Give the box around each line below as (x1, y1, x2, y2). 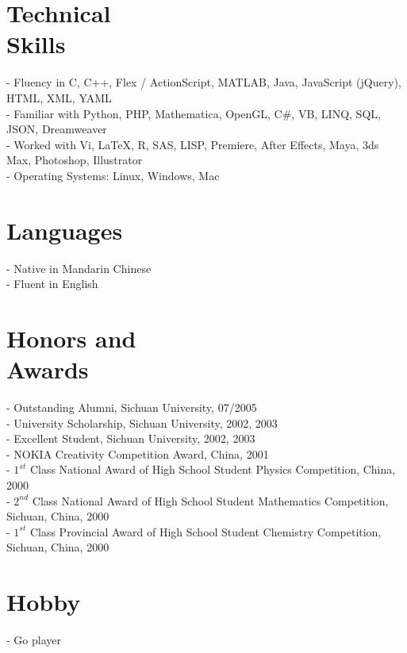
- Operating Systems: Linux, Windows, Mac (6, 167, 220, 183)
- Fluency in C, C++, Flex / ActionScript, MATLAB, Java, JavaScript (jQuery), (6, 74, 401, 90)
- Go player (6, 632, 61, 648)
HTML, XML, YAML (6, 89, 112, 106)
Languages (6, 213, 123, 246)
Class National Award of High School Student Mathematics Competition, (32, 492, 389, 509)
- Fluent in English (6, 275, 98, 292)
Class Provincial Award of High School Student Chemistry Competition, (29, 523, 382, 540)
